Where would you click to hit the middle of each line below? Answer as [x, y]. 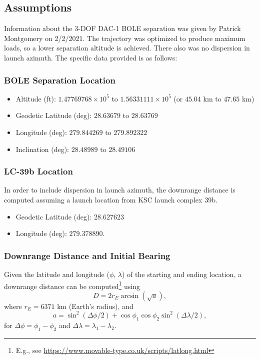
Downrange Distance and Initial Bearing [87, 255]
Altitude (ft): [36, 98]
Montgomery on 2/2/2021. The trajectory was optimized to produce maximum [125, 38]
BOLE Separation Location [60, 80]
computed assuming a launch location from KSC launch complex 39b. [111, 199]
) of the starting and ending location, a [182, 274]
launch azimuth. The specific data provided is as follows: [91, 57]
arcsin [130, 296]
